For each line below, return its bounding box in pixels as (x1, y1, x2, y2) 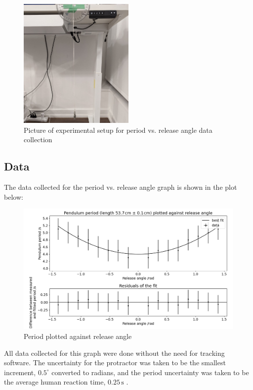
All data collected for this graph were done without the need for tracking (4, 347, 225, 358)
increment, (4, 367, 36, 377)
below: (4, 191, 23, 202)
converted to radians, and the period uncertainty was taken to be (51, 367, 249, 377)
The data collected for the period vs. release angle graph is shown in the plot (4, 182, 237, 192)
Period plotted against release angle (24, 331, 132, 341)
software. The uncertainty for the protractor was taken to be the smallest (4, 357, 226, 368)
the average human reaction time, (4, 377, 106, 387)
